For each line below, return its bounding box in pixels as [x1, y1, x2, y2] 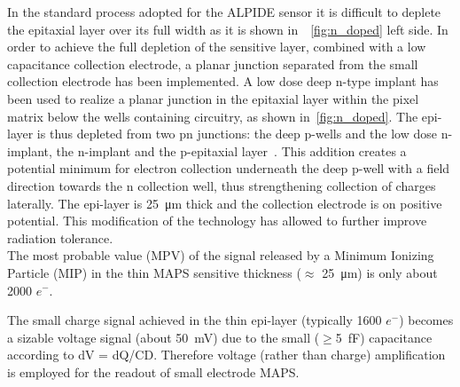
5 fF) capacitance [335, 328, 433, 346]
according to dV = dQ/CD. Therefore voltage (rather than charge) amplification [7, 345, 446, 364]
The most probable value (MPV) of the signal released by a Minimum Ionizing [7, 246, 434, 265]
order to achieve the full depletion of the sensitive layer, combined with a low [7, 37, 426, 56]
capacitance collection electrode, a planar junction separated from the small [7, 54, 418, 73]
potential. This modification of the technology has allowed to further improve [7, 211, 427, 230]
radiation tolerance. [7, 228, 113, 247]
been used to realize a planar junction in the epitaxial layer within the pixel [7, 89, 419, 107]
